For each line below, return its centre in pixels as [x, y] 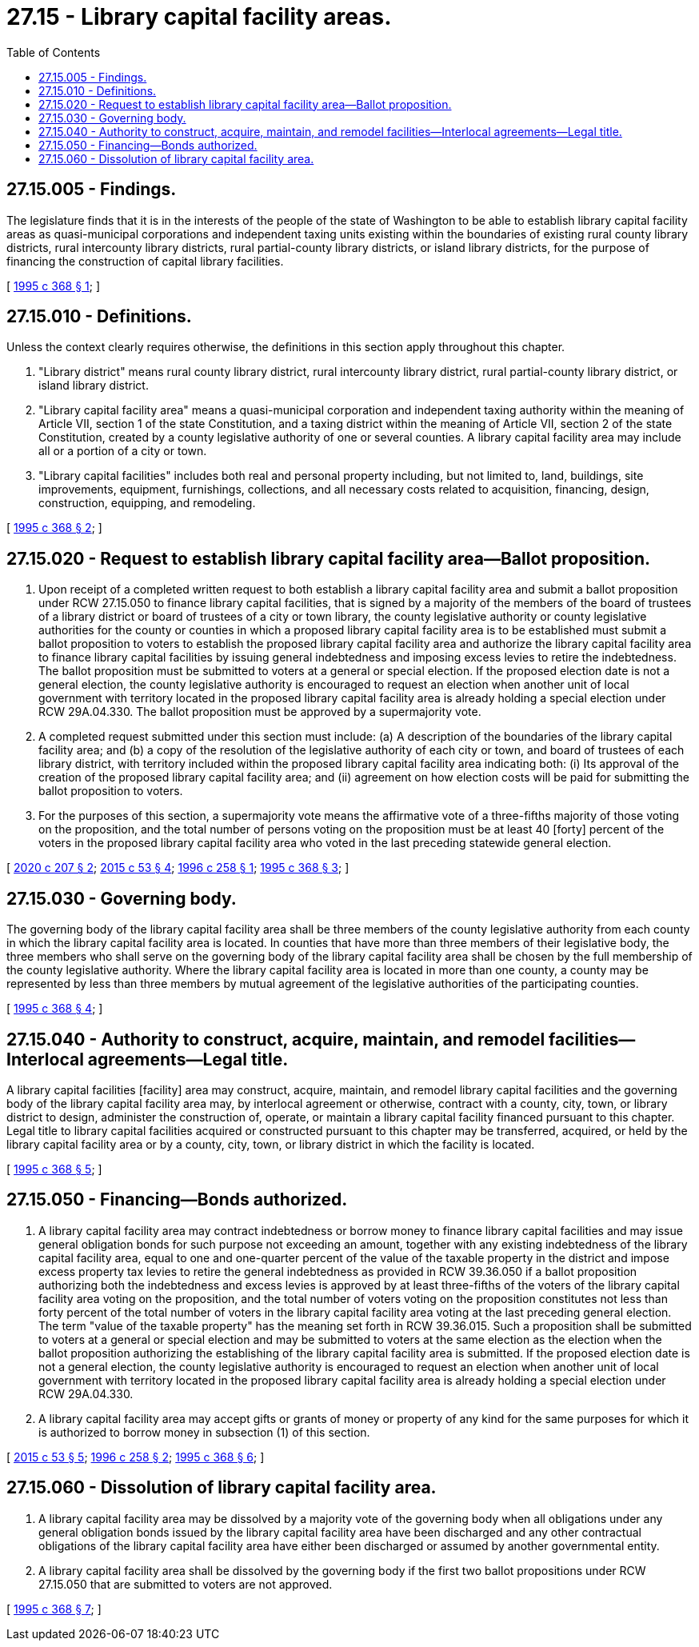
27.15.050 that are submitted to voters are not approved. [186, 1584]
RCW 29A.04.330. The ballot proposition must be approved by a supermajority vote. [260, 712]
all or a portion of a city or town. [123, 451]
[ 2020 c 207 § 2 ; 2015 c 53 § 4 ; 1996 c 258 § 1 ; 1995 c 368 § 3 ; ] [178, 868]
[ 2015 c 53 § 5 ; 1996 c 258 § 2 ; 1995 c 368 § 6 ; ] [136, 1457]
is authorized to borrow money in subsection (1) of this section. [204, 1432]
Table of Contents [54, 52]
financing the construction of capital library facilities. [145, 261]
